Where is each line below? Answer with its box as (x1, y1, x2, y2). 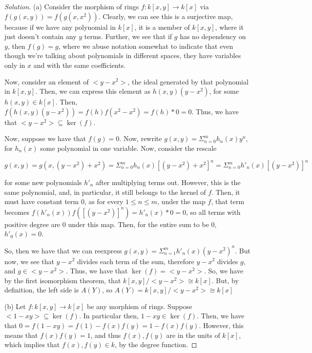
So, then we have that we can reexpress (4, 245, 122, 255)
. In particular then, (79, 311, 139, 321)
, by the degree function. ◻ (115, 339, 197, 350)
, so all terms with (186, 207, 241, 217)
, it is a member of (134, 21, 190, 32)
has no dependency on (180, 31, 246, 42)
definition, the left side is (4, 285, 79, 295)
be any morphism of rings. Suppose (86, 301, 192, 311)
